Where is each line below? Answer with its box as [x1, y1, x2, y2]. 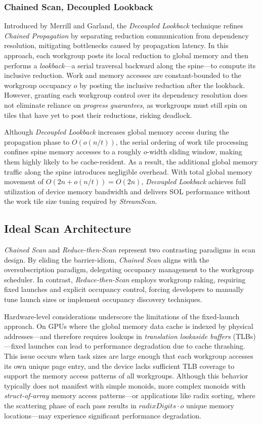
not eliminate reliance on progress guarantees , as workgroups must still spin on [4, 99, 247, 110]
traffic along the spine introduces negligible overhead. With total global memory [4, 166, 252, 177]
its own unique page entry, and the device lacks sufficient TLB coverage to [4, 360, 235, 371]
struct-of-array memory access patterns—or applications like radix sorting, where [4, 390, 255, 401]
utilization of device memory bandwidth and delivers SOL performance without [4, 186, 250, 196]
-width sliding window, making [147, 146, 242, 157]
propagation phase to [4, 136, 70, 147]
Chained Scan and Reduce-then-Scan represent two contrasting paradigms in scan [4, 244, 255, 255]
